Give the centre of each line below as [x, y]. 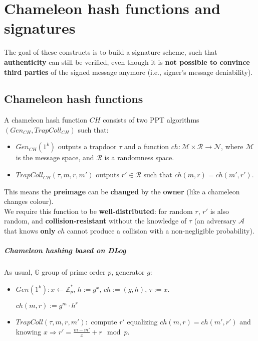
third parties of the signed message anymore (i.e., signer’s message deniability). [128, 72]
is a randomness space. [139, 157]
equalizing [142, 322]
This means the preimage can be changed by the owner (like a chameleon [122, 191]
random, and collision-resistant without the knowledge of [95, 221]
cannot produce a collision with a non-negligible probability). [161, 231]
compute [104, 322]
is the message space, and [55, 157]
